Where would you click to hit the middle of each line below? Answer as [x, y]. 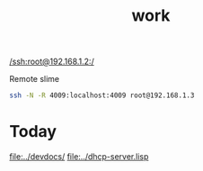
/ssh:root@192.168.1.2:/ [52, 62]
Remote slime [35, 79]
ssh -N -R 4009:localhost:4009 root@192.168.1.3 [102, 95]
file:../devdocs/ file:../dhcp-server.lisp [79, 157]
